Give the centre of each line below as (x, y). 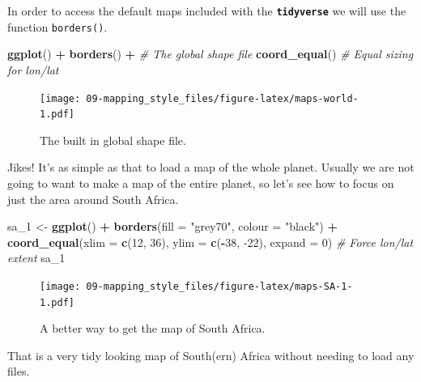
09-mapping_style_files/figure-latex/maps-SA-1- (219, 286)
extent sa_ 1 (36, 258)
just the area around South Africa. (93, 199)
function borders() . (57, 26)
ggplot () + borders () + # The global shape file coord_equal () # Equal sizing (210, 54)
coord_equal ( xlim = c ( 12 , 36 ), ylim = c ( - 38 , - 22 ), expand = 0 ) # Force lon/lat (210, 242)
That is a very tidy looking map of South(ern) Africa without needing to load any (211, 355)
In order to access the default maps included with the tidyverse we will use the (207, 11)
